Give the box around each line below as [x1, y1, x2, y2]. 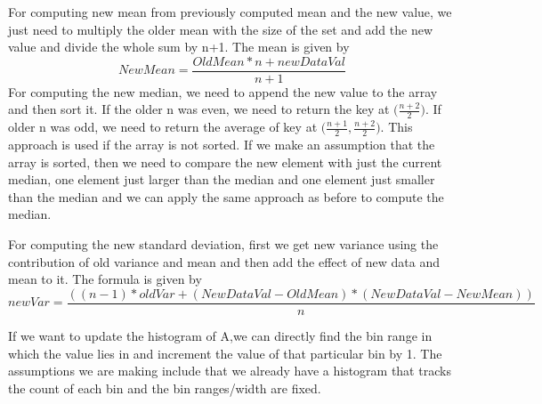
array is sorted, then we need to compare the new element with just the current [8, 152, 442, 171]
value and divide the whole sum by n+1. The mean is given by [8, 37, 350, 56]
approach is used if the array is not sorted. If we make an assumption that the [8, 135, 435, 154]
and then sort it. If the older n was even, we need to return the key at [8, 100, 390, 118]
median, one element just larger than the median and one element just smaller [8, 170, 435, 189]
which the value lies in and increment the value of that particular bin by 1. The [8, 343, 442, 362]
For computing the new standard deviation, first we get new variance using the [8, 235, 439, 254]
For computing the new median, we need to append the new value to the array [8, 82, 438, 101]
